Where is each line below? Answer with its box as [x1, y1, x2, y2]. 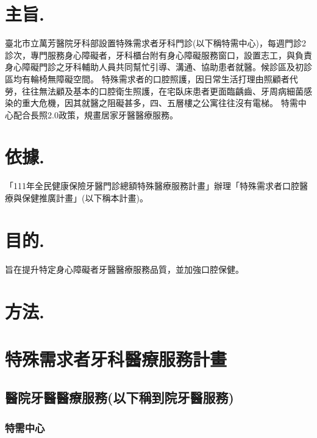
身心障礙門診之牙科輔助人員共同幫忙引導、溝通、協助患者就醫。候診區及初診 [5, 60, 312, 73]
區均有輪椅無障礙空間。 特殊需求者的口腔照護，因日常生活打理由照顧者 [5, 72, 290, 85]
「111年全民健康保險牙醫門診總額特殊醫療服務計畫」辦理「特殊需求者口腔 [5, 179, 299, 192]
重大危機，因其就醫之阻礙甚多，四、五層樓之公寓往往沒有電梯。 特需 [21, 96, 298, 109]
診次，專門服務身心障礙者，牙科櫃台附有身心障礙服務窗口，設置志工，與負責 [5, 48, 312, 61]
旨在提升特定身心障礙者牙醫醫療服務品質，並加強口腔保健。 [5, 262, 244, 275]
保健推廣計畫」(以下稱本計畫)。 [21, 192, 148, 204]
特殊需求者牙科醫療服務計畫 [5, 346, 227, 371]
